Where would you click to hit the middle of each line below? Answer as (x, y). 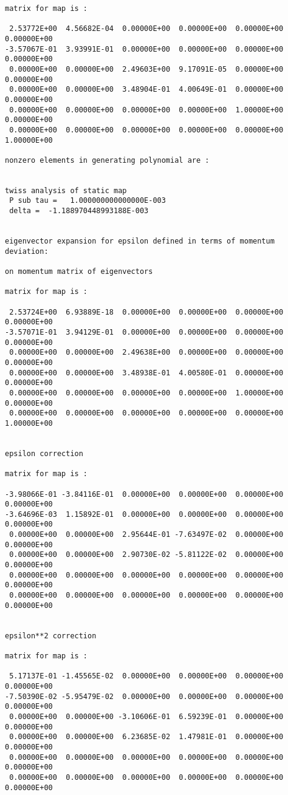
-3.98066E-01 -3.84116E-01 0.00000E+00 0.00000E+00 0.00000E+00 (144, 494)
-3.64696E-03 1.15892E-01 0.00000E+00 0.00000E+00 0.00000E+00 (144, 514)
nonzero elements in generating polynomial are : (107, 160)
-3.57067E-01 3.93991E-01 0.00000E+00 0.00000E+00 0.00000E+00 (144, 49)
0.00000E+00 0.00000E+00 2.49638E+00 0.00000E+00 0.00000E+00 (146, 353)
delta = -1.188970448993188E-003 (79, 211)
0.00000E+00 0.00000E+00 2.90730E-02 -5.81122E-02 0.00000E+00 (146, 555)
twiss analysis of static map (66, 190)
